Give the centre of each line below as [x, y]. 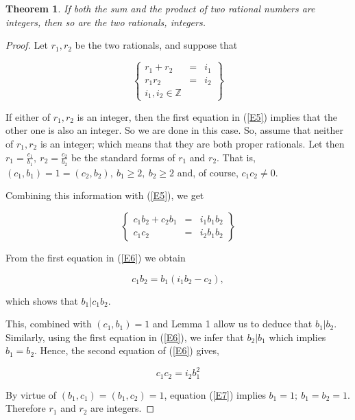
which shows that [42, 300]
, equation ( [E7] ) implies [215, 394]
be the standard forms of [123, 157]
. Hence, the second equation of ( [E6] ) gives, [127, 350]
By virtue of [31, 394]
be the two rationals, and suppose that [156, 45]
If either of [28, 116]
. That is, [236, 157]
